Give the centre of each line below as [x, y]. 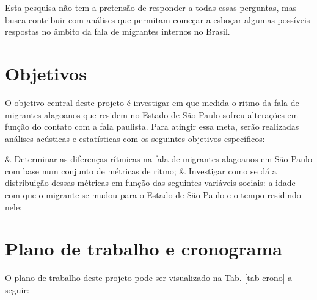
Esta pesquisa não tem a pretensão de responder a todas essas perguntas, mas [151, 7]
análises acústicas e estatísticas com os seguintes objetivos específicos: [135, 138]
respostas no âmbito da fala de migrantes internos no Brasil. [118, 31]
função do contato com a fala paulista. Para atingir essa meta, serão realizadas [152, 127]
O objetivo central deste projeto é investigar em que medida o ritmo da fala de [152, 102]
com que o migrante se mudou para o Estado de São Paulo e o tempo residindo [153, 195]
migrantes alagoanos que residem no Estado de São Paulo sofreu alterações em [152, 114]
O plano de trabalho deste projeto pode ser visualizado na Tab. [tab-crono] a [149, 278]
